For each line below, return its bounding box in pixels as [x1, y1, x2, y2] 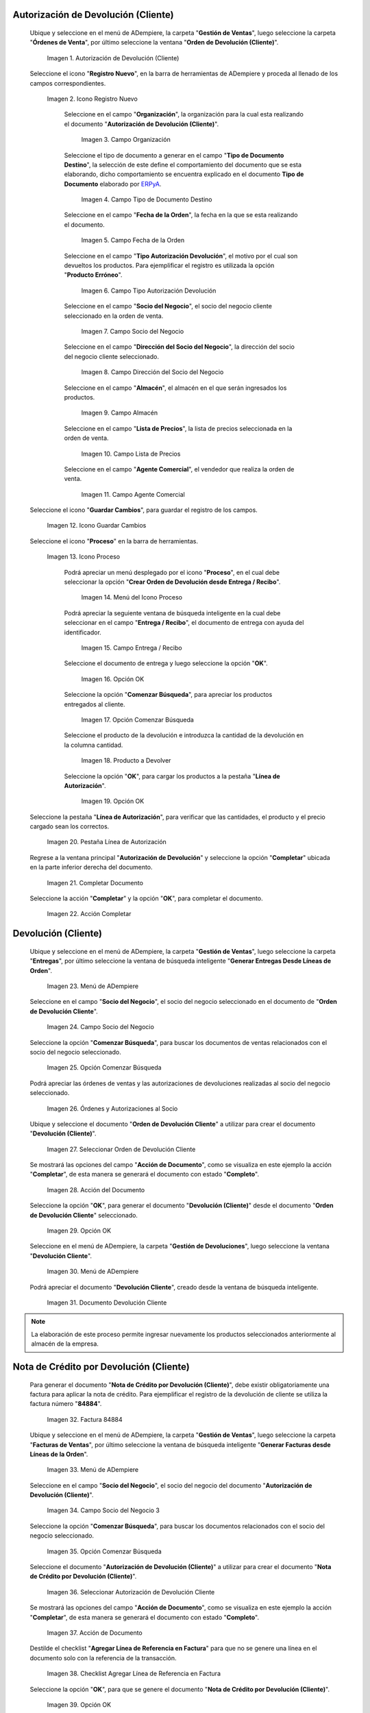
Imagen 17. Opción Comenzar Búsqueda [81, 715, 195, 724]
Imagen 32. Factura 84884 [47, 1415, 123, 1423]
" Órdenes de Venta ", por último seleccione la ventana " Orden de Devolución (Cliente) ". [29, 38, 279, 47]
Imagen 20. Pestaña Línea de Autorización [47, 838, 167, 846]
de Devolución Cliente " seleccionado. [29, 1211, 138, 1219]
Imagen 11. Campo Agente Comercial [81, 490, 185, 498]
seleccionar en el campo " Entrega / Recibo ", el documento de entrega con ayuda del [64, 619, 304, 627]
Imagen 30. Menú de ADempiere [47, 1268, 139, 1276]
